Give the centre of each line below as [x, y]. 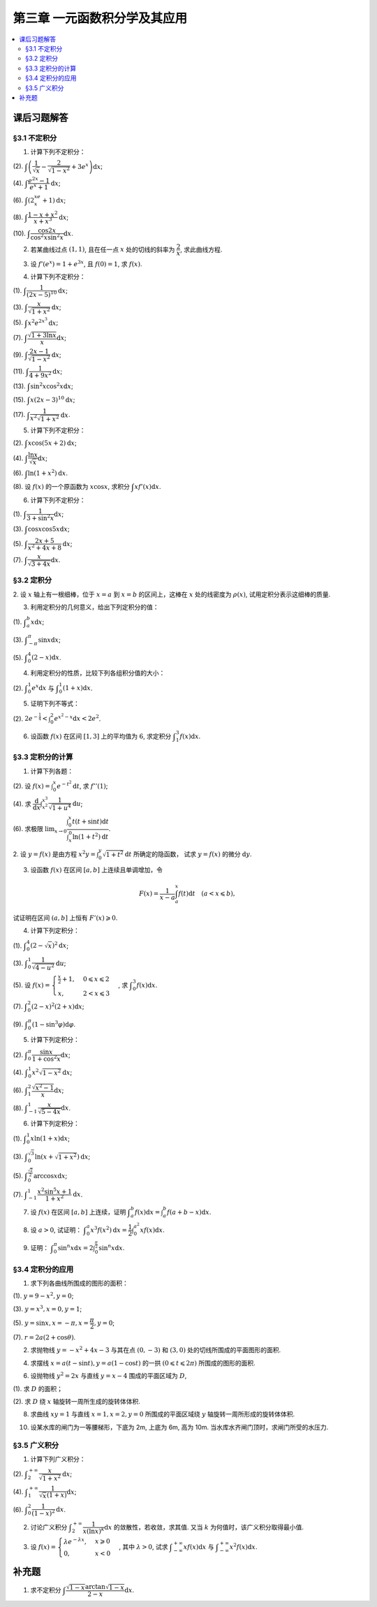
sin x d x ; [49, 640]
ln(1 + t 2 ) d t [90, 836]
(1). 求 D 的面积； [38, 1388]
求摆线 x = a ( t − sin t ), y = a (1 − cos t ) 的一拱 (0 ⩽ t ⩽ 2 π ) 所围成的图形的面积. [143, 1363]
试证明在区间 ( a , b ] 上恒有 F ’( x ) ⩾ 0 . [65, 918]
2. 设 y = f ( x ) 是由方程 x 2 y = [54, 854]
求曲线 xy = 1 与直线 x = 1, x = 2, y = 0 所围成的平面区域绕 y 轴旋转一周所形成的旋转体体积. [163, 1414]
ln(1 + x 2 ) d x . [48, 473]
